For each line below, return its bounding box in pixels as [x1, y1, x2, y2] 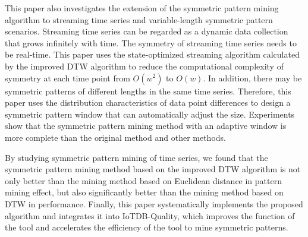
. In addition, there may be [203, 71, 302, 84]
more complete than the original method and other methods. [5, 131, 226, 143]
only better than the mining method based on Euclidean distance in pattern [5, 174, 282, 187]
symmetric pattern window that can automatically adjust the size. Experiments [5, 108, 295, 120]
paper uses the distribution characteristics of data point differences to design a [5, 96, 291, 109]
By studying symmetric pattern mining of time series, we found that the [5, 151, 268, 163]
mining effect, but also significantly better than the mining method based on [5, 186, 284, 198]
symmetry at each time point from [5, 71, 130, 84]
